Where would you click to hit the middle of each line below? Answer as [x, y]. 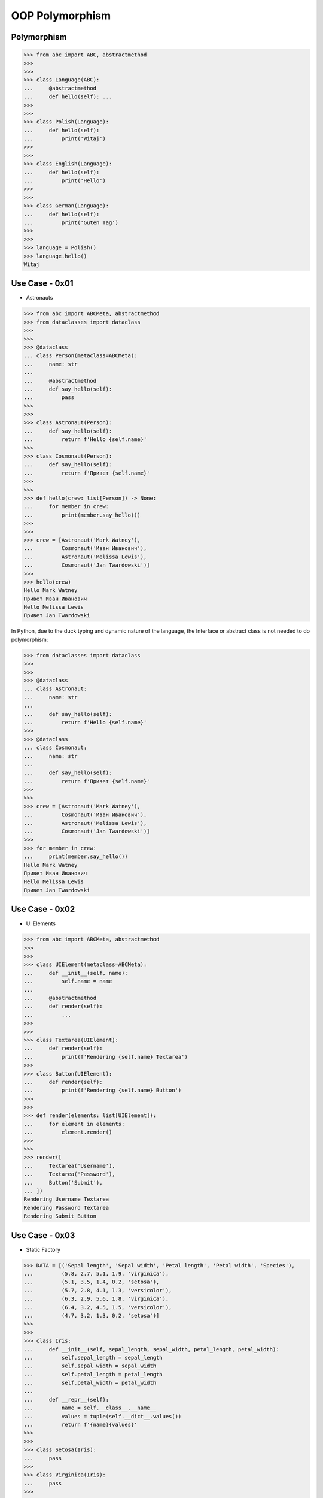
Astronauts [39, 298]
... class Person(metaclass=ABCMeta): [80, 356]
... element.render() [68, 1132]
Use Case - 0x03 [43, 1235]
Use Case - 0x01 [42, 284]
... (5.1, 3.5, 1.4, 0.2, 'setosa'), [92, 1282]
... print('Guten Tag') [71, 222]
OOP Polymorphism [61, 16]
